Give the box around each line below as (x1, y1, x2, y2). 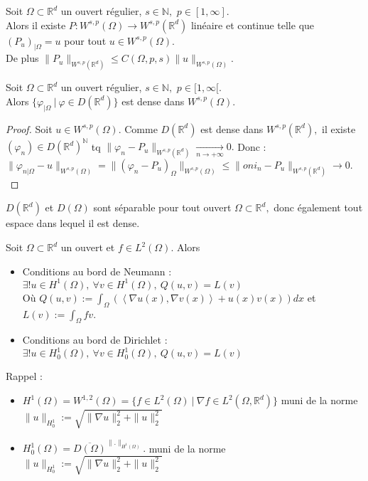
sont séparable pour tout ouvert (93, 200, 232, 215)
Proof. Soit (6, 121, 53, 136)
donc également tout (274, 200, 363, 215)
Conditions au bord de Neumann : (22, 263, 172, 278)
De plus (6, 51, 39, 65)
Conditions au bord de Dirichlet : (22, 332, 168, 347)
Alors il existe (6, 17, 66, 32)
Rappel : (6, 369, 43, 384)
